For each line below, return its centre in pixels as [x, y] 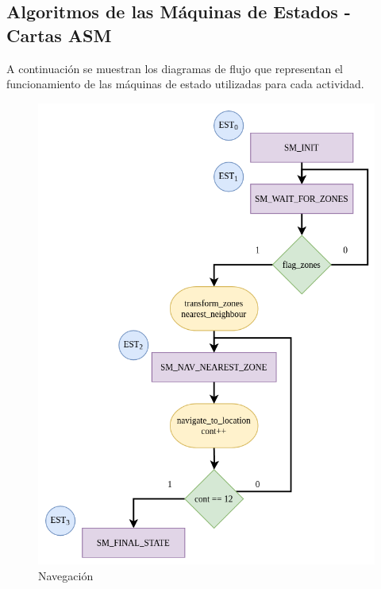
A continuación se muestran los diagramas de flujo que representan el [175, 68]
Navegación [66, 576]
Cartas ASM [59, 35]
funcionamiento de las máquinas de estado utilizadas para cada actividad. [185, 84]
